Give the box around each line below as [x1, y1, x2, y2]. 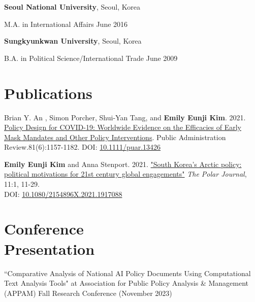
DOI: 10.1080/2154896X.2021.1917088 [4, 188, 122, 199]
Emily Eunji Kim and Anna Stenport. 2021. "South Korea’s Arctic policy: [4, 158, 242, 169]
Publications [4, 82, 92, 103]
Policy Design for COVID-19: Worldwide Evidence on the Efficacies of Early [4, 122, 241, 132]
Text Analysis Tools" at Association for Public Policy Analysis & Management [4, 278, 249, 288]
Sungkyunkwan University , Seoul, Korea [4, 36, 142, 46]
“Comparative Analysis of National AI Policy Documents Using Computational [4, 267, 251, 278]
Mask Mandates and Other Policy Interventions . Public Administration [4, 131, 226, 142]
